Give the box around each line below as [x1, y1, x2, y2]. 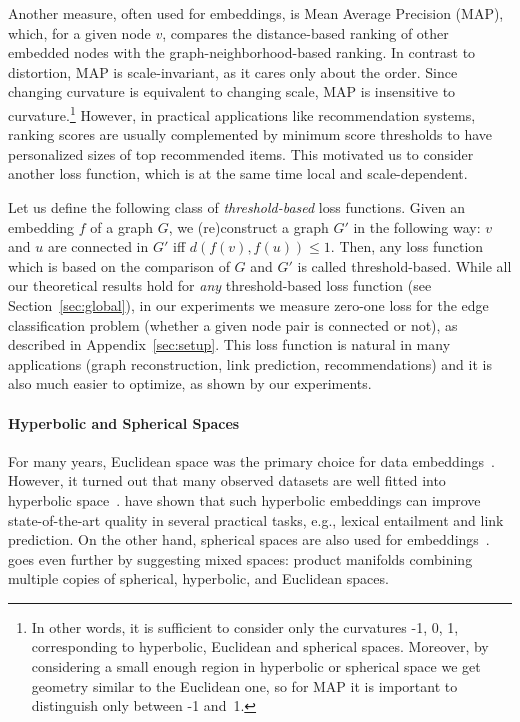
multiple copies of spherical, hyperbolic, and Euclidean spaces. [8, 568, 389, 589]
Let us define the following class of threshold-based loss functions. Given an [8, 197, 466, 217]
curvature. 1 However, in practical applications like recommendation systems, [8, 101, 476, 125]
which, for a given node [8, 22, 151, 43]
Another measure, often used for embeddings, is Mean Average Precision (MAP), [8, 3, 504, 23]
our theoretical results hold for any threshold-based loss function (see [8, 275, 432, 296]
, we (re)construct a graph [168, 216, 329, 237]
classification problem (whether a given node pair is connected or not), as [8, 314, 458, 335]
